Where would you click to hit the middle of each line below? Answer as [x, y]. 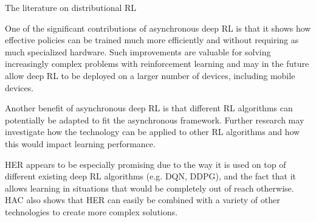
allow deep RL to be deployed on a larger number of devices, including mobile [150, 75]
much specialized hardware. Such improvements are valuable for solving [138, 51]
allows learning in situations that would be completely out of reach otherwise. [149, 188]
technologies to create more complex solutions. [91, 211]
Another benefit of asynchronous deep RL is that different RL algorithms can [149, 108]
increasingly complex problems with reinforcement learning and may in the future [157, 64]
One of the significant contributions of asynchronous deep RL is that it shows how [158, 28]
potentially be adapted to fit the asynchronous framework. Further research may [155, 120]
